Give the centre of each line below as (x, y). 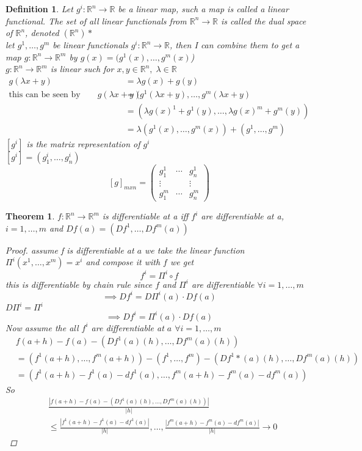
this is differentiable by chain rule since (79, 284)
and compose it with (123, 262)
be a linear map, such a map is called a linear (203, 9)
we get (182, 262)
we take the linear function (195, 250)
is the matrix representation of (83, 144)
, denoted (42, 33)
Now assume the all (42, 327)
